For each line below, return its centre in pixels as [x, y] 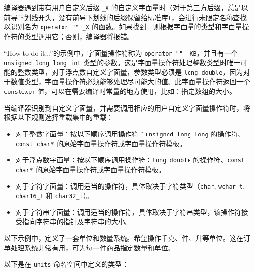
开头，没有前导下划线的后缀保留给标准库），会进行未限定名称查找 [142, 17]
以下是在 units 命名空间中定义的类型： [66, 264]
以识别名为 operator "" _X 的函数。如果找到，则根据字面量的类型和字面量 [123, 27]
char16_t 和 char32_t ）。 [54, 195]
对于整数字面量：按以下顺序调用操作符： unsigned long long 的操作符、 [130, 133]
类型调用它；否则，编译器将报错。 [79, 36]
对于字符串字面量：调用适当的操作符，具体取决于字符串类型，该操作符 [128, 212]
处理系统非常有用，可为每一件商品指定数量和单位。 [93, 247]
